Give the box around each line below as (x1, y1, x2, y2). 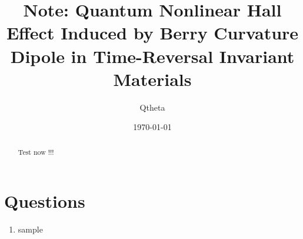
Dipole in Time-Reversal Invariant (10, 44, 295, 68)
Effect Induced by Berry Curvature (6, 21, 299, 45)
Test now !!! (18, 147, 54, 157)
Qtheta (139, 101, 165, 113)
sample (18, 223, 43, 235)
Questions (4, 189, 85, 213)
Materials (113, 67, 192, 91)
